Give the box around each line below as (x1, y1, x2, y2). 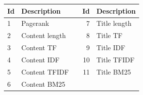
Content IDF (21, 54, 60, 64)
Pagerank (21, 18, 49, 28)
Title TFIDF (96, 54, 135, 64)
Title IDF (96, 42, 126, 53)
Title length (96, 18, 132, 28)
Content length (21, 30, 66, 40)
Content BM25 (21, 78, 65, 89)
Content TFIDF (21, 66, 69, 76)
